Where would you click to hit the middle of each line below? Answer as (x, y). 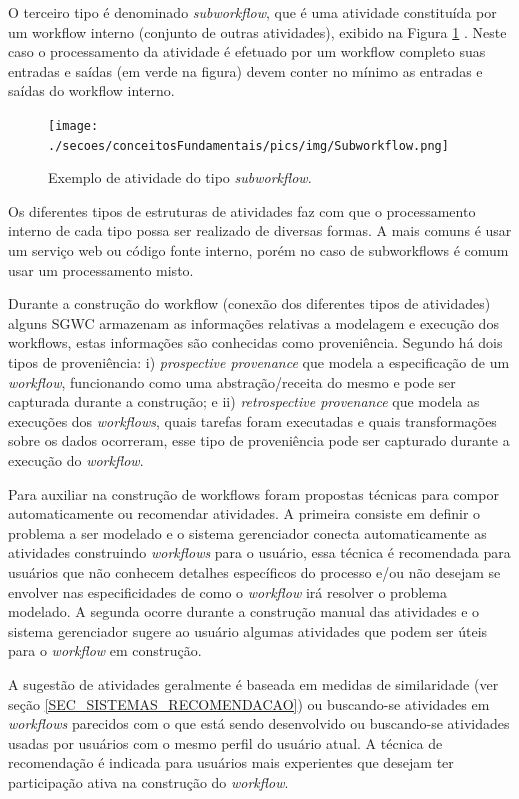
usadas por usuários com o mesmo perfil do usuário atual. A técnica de (225, 742)
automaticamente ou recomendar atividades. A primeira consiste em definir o (244, 513)
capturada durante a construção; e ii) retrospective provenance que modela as (244, 401)
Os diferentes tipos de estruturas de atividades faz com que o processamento (242, 210)
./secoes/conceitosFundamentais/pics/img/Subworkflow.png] (248, 145)
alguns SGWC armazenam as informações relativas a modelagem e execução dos (253, 322)
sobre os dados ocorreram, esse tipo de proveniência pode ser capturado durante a (259, 440)
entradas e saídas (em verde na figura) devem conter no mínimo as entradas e (245, 70)
